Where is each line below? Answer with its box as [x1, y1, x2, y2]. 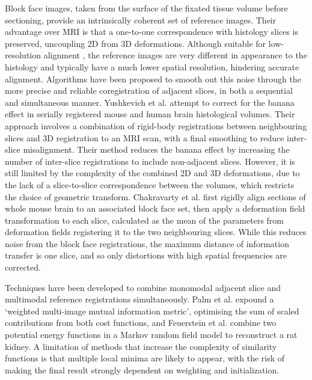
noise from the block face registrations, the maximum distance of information [5, 237, 289, 250]
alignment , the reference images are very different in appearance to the [43, 49, 307, 61]
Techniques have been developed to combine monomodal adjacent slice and [5, 281, 281, 293]
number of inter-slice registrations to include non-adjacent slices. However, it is [5, 155, 295, 167]
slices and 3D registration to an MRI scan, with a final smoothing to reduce [5, 131, 284, 144]
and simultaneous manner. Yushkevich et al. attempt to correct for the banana [5, 96, 295, 108]
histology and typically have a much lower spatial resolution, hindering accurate [5, 60, 299, 73]
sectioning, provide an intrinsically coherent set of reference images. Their [5, 13, 277, 26]
